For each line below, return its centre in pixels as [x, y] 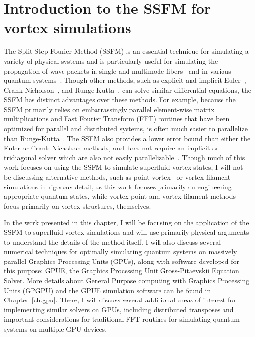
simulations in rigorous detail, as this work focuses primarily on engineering [118, 186]
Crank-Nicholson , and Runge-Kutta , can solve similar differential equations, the [127, 90]
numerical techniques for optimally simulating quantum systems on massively [121, 251]
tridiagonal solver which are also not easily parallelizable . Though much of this [125, 157]
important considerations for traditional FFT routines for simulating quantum [122, 319]
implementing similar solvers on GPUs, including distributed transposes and [119, 309]
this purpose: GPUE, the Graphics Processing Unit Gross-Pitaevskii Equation [122, 271]
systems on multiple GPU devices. [56, 328]
